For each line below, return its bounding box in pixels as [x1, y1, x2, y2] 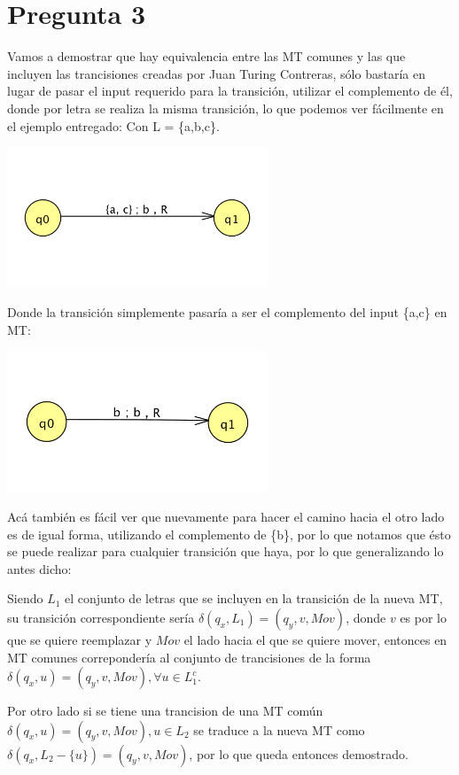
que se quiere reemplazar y [7, 630, 152, 648]
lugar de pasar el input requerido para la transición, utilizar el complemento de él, [7, 81, 453, 100]
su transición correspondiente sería [7, 608, 195, 626]
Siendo [7, 589, 43, 608]
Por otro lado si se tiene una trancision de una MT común [7, 701, 323, 720]
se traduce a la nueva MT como [193, 720, 365, 739]
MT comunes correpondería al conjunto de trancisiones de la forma [7, 647, 371, 666]
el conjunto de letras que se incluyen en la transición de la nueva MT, [65, 589, 443, 608]
